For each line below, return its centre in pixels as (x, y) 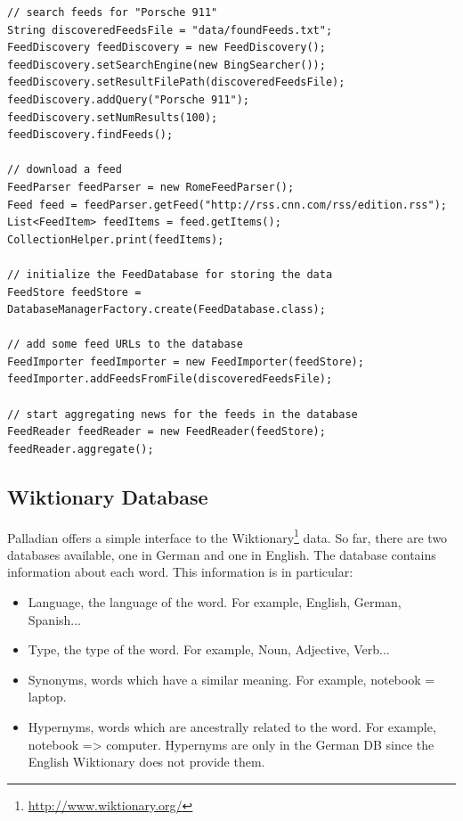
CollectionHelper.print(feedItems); (116, 239)
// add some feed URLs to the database (125, 345)
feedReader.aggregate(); (81, 449)
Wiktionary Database (108, 496)
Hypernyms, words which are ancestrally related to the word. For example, (232, 727)
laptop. (47, 697)
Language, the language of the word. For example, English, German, (215, 602)
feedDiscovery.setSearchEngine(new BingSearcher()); (167, 65)
